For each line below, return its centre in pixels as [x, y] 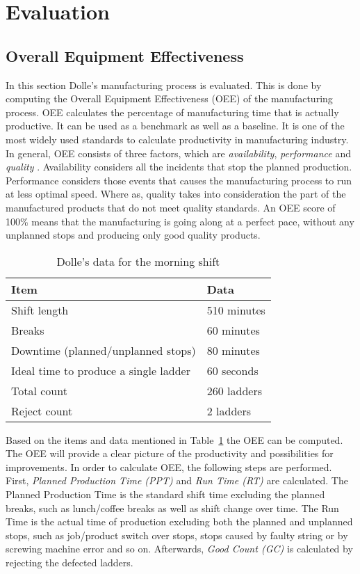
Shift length [40, 310]
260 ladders [235, 390]
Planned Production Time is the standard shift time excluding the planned [165, 494]
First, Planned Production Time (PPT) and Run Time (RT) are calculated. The [177, 480]
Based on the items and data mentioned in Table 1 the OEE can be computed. [174, 439]
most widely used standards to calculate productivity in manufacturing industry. [177, 139]
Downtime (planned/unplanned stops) [104, 350]
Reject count [42, 410]
